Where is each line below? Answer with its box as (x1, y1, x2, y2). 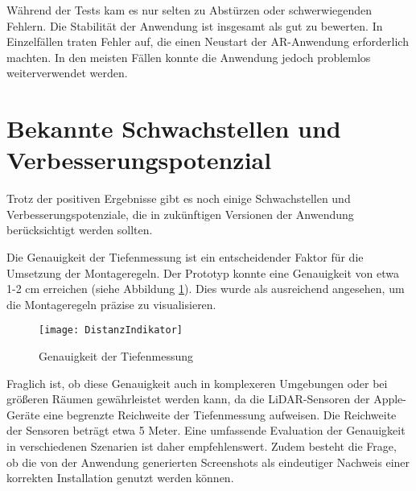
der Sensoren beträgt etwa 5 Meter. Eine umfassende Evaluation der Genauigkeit (6, 422, 406, 439)
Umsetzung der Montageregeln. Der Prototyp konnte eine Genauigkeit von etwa (6, 264, 399, 281)
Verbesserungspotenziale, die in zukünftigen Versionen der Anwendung (6, 205, 354, 222)
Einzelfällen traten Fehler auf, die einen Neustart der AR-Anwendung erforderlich (6, 33, 409, 50)
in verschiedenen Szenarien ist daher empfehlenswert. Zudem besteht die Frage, (6, 438, 397, 455)
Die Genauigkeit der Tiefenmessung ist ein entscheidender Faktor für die (6, 249, 364, 266)
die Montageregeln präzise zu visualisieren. (6, 295, 216, 312)
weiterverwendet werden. (6, 64, 128, 81)
